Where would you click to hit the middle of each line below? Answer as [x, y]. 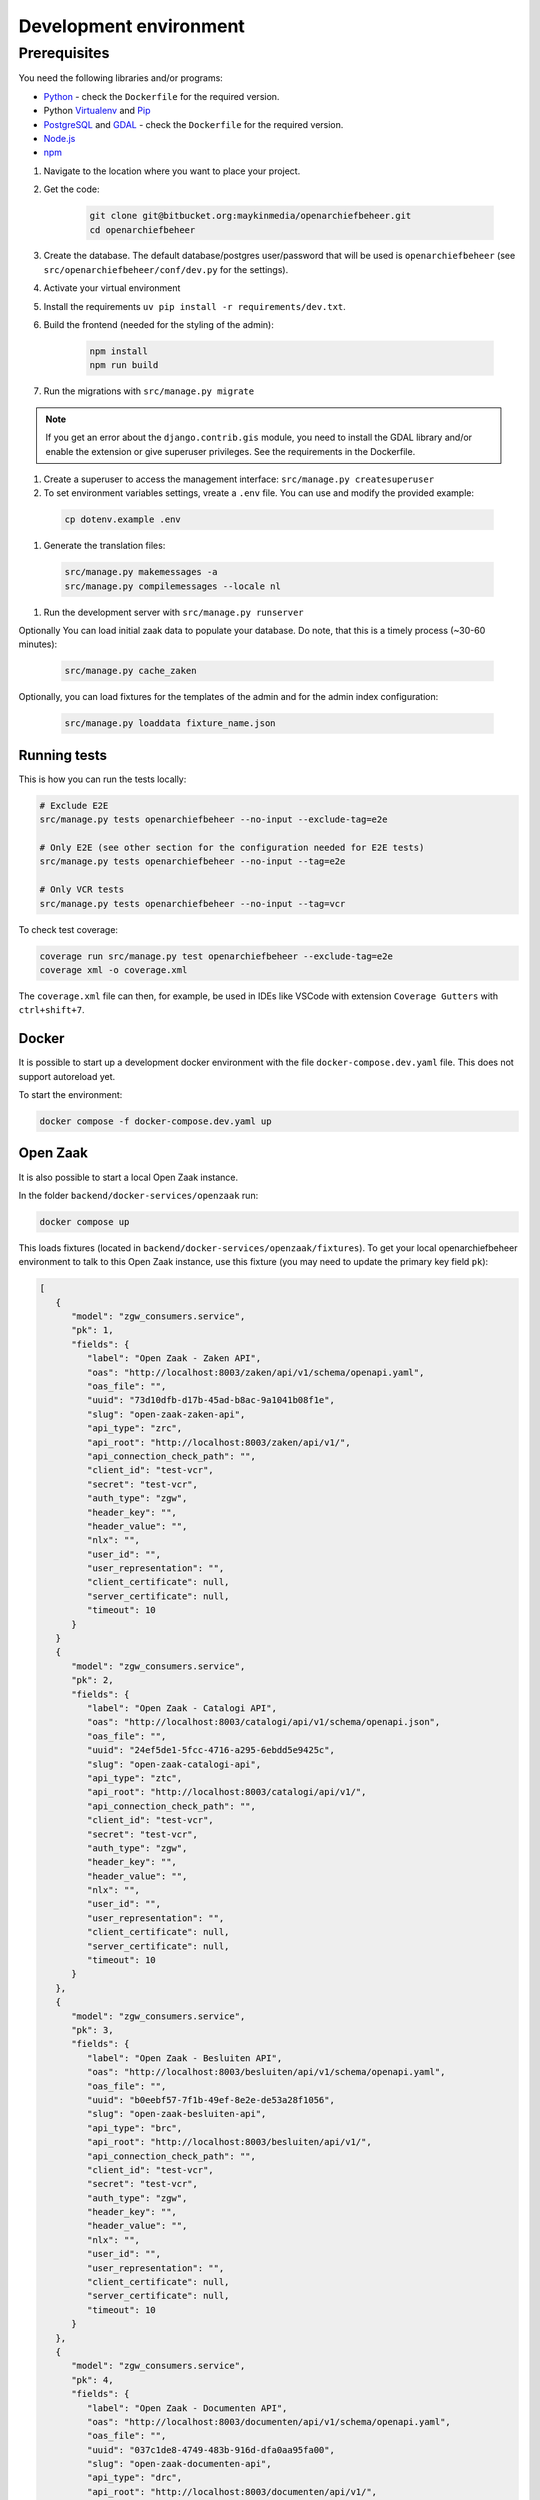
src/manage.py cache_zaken [130, 671]
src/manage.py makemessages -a [141, 572]
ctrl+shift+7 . [51, 1010]
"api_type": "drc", [134, 2478]
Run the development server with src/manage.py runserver [173, 612]
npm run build [124, 365]
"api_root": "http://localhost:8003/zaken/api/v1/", [218, 1442]
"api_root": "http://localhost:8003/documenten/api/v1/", [232, 2491]
